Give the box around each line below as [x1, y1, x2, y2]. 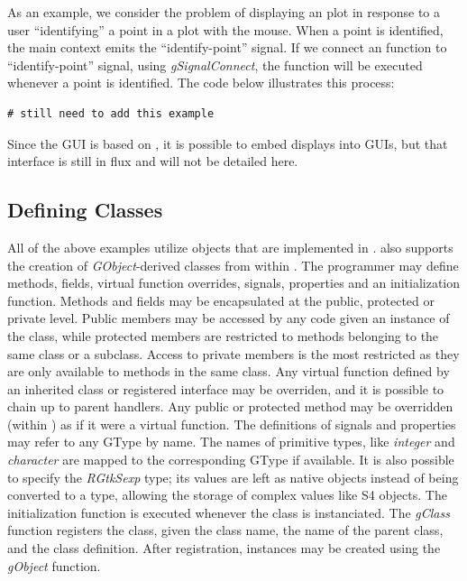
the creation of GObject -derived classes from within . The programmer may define [7, 255, 459, 274]
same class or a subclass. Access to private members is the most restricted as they [7, 344, 460, 363]
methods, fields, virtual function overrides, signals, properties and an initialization [7, 273, 461, 292]
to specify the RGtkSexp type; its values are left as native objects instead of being [7, 467, 459, 486]
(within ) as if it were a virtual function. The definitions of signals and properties [7, 414, 456, 433]
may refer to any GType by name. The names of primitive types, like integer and [7, 432, 455, 451]
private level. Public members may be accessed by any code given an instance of [7, 309, 450, 327]
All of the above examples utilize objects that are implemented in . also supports [7, 237, 453, 256]
